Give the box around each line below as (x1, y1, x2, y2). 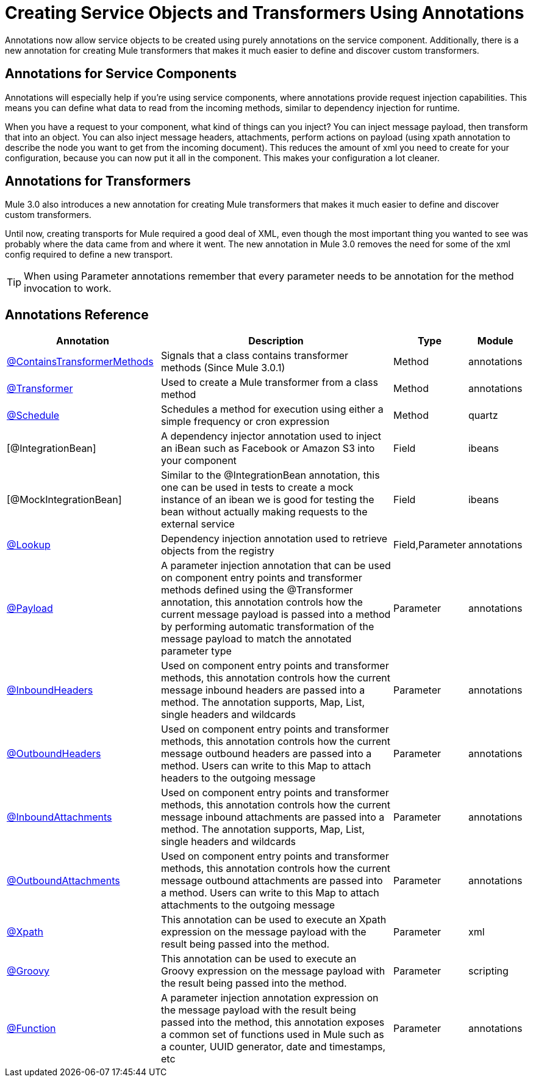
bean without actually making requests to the (160, 506, 368, 518)
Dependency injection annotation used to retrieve (160, 532, 388, 545)
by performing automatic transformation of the (160, 620, 374, 633)
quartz (468, 409, 498, 422)
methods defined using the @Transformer (160, 584, 353, 597)
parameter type (160, 645, 232, 658)
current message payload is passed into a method (160, 608, 391, 621)
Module (477, 335, 513, 347)
